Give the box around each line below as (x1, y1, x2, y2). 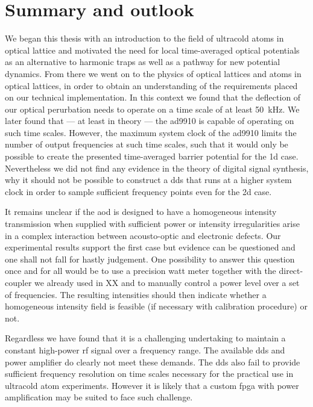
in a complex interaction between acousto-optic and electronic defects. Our (5, 229, 281, 241)
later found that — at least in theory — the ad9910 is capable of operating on (5, 114, 294, 127)
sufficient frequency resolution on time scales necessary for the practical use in (5, 367, 294, 380)
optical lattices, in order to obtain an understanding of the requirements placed (5, 79, 298, 92)
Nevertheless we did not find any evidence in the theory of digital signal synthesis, (5, 161, 309, 174)
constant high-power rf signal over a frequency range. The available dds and (5, 343, 285, 356)
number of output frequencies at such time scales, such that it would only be (5, 138, 288, 151)
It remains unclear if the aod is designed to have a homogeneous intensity (5, 205, 277, 218)
